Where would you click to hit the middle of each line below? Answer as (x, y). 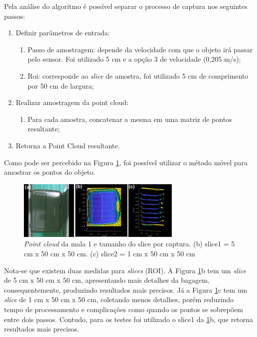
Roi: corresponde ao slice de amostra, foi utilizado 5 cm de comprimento (138, 75)
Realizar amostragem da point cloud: (72, 102)
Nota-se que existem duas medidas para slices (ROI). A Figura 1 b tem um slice (125, 270)
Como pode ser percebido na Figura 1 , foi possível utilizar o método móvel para (126, 162)
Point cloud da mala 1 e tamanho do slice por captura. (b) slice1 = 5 (129, 244)
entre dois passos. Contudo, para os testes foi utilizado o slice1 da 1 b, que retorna (129, 319)
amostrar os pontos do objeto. (50, 172)
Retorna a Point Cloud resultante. (68, 145)
